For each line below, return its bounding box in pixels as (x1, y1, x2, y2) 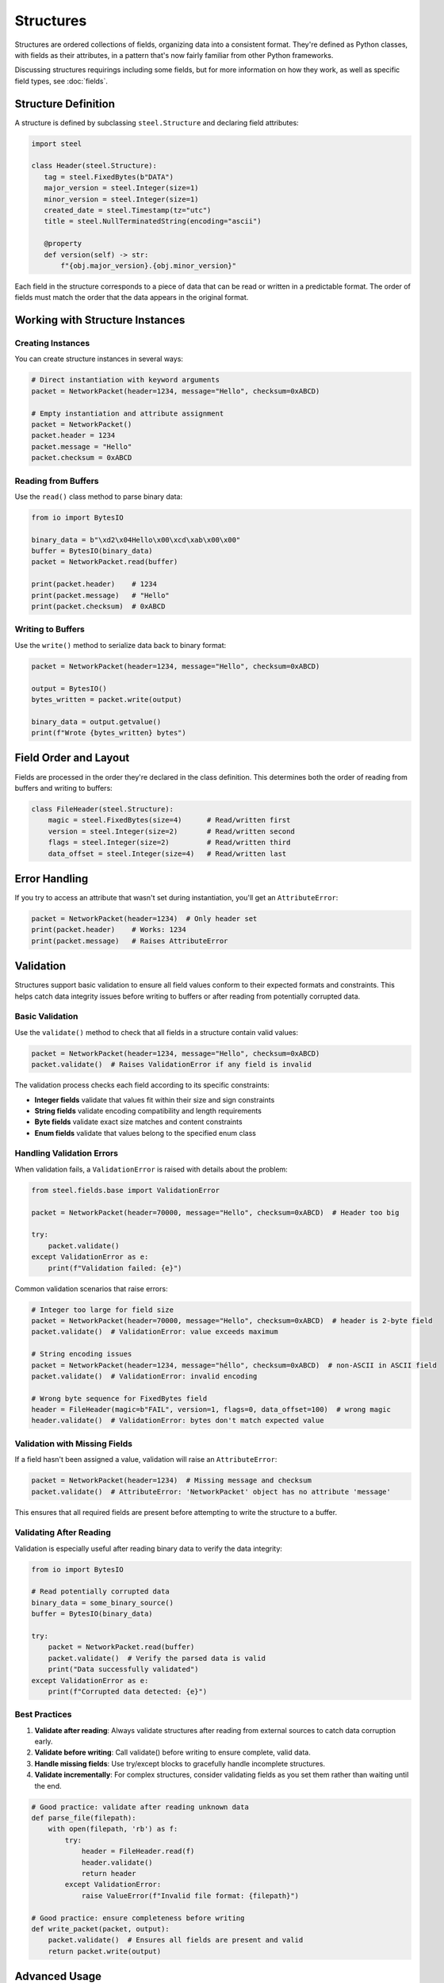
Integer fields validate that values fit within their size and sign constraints (34, 1095, 275, 1104)
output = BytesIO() (31, 684, 107, 693)
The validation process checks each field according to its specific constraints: (14, 1080, 270, 1090)
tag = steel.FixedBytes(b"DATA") (44, 172, 174, 182)
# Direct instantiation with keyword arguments (31, 375, 220, 385)
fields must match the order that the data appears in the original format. (14, 293, 249, 302)
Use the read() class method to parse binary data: (14, 492, 183, 501)
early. (34, 1737, 53, 1747)
